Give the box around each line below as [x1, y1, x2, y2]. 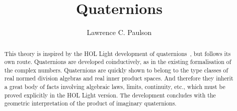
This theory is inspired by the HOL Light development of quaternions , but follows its [4, 49, 231, 57]
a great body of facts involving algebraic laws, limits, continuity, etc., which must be [4, 82, 225, 91]
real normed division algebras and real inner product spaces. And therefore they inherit [4, 74, 233, 82]
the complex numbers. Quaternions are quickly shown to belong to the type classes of [4, 65, 228, 74]
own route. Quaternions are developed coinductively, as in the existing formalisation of [4, 57, 231, 66]
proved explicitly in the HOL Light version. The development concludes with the [4, 90, 216, 99]
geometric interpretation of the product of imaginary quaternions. [4, 99, 177, 107]
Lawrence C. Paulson [87, 27, 152, 37]
